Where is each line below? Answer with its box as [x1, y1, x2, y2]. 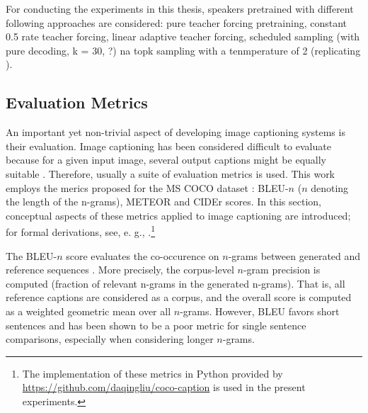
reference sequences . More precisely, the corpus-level [6, 262, 234, 277]
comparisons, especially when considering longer [6, 332, 214, 346]
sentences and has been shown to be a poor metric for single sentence [6, 317, 306, 332]
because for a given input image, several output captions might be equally [6, 152, 326, 167]
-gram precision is [243, 262, 321, 277]
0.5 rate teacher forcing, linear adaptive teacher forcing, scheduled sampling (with [6, 29, 360, 44]
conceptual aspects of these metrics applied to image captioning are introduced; [6, 208, 351, 222]
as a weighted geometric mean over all [6, 303, 171, 318]
